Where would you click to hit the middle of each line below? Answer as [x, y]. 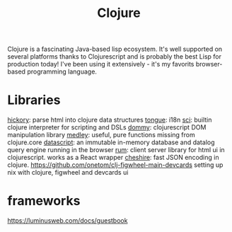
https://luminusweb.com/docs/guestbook [68, 221]
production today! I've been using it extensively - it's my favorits [101, 64]
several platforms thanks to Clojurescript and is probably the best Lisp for [114, 57]
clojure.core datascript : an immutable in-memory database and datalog [111, 142]
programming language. [62, 71]
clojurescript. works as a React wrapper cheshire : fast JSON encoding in [113, 158]
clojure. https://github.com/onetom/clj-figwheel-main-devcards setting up [115, 165]
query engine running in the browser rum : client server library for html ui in [116, 150]
